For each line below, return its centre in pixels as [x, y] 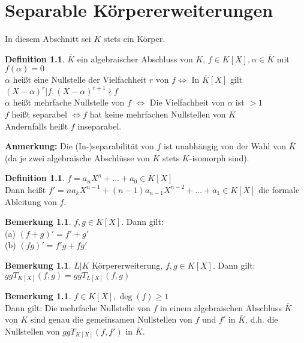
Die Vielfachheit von [187, 102]
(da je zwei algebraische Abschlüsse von [77, 157]
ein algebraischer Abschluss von [135, 58]
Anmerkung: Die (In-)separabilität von [79, 146]
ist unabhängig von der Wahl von [225, 146]
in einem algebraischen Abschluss [221, 307]
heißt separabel [39, 114]
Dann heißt [25, 189]
